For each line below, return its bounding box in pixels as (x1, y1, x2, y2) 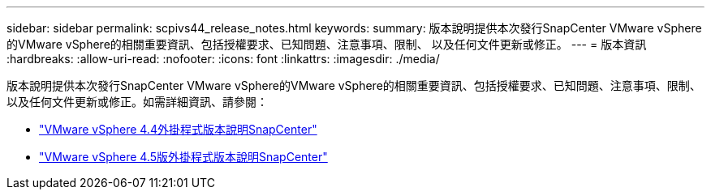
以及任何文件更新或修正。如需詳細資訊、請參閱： (6, 95, 268, 109)
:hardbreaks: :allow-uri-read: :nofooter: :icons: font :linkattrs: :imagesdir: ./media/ (6, 52, 440, 66)
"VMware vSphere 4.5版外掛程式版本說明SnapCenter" (39, 150, 328, 164)
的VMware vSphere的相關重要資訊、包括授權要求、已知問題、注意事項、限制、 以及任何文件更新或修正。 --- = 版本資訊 (6, 37, 647, 51)
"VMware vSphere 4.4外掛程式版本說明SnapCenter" (39, 122, 317, 136)
